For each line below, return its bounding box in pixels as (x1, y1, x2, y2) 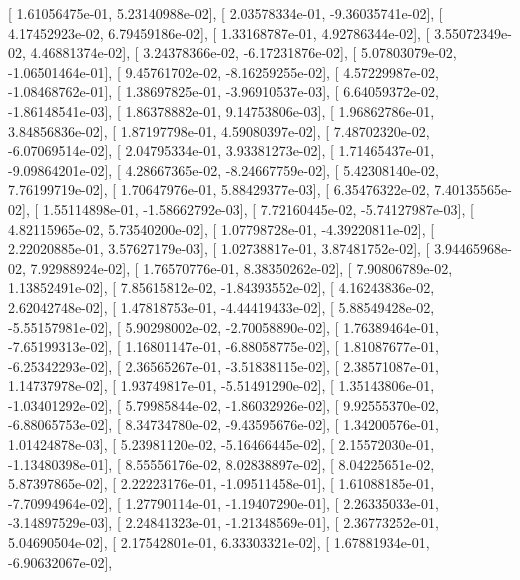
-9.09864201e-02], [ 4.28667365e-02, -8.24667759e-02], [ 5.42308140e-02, (8, 159, 439, 180)
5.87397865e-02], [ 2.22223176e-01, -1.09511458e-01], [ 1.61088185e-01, (8, 473, 435, 494)
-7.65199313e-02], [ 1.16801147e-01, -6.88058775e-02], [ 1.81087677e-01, (8, 336, 439, 357)
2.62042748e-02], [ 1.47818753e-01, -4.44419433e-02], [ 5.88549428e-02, (8, 296, 435, 317)
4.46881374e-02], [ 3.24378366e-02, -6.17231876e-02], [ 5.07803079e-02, (30, 42, 457, 63)
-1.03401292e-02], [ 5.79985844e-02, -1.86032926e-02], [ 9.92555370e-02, (8, 394, 439, 415)
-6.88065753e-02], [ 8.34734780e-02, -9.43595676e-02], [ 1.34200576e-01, (8, 414, 439, 435)
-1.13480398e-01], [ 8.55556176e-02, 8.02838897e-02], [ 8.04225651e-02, (8, 453, 435, 474)
